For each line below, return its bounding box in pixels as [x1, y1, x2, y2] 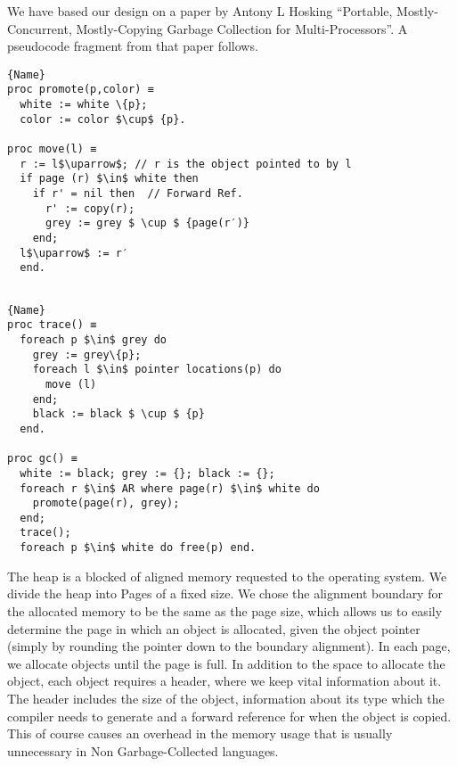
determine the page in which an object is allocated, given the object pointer [7, 619, 420, 638]
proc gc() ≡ [7, 452, 78, 465]
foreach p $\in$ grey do [20, 333, 167, 346]
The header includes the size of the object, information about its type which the [7, 688, 445, 707]
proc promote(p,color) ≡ [7, 83, 154, 96]
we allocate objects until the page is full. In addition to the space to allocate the [7, 654, 445, 672]
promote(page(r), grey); [32, 497, 180, 510]
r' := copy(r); [45, 202, 135, 215]
